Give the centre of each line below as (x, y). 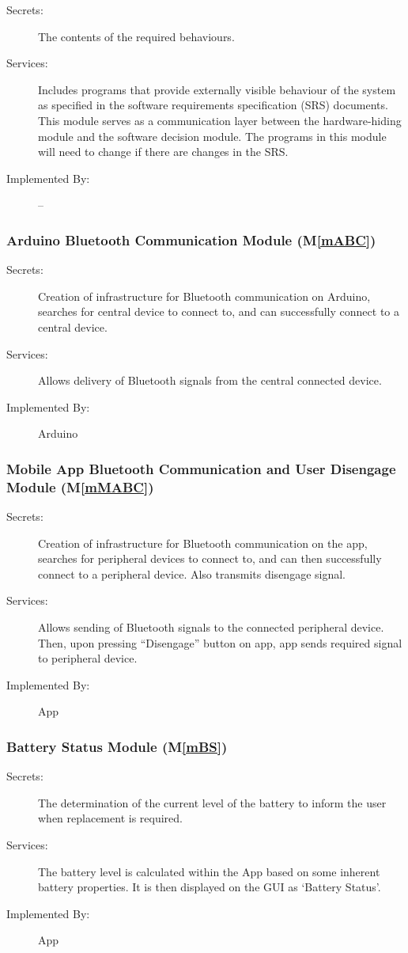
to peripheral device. (88, 658)
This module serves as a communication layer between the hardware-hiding (220, 120)
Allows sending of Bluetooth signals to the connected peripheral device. (211, 627)
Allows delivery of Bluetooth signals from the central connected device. (210, 380)
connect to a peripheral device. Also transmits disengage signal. (192, 573)
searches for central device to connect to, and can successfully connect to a (219, 311)
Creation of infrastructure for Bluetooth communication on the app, (203, 543)
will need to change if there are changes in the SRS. (163, 152)
